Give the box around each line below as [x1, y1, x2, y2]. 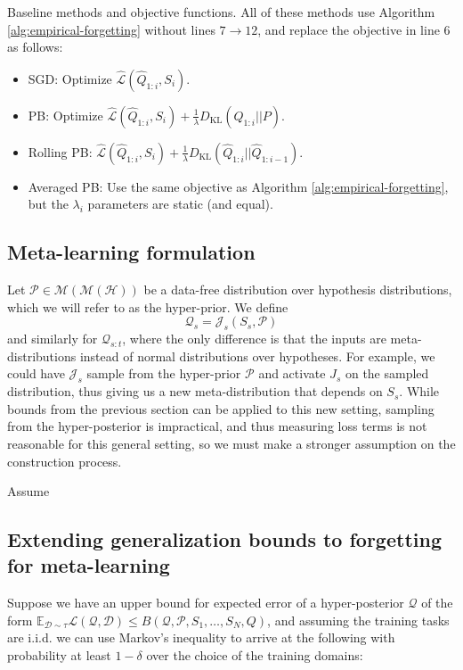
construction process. [7, 451, 122, 470]
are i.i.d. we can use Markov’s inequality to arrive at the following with [7, 628, 395, 647]
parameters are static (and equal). [87, 194, 273, 213]
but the [28, 194, 69, 213]
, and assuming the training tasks [267, 610, 450, 629]
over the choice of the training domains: [146, 646, 363, 665]
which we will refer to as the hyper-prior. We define [7, 297, 288, 316]
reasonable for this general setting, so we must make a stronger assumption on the [7, 434, 456, 452]
